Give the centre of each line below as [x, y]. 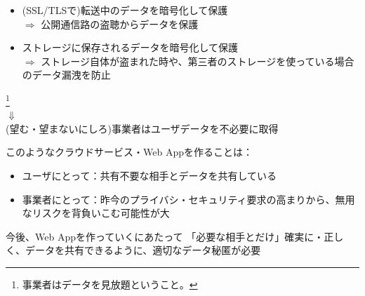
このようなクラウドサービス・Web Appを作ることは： [129, 152]
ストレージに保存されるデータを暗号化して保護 [130, 47]
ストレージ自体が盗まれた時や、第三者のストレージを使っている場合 [198, 61]
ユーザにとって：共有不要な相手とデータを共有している [149, 175]
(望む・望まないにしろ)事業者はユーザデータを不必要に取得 [142, 128]
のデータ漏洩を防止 [66, 75]
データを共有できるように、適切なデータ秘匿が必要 [143, 250]
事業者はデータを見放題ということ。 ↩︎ [110, 284]
